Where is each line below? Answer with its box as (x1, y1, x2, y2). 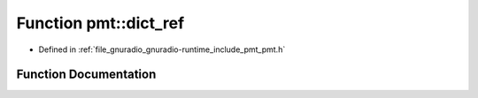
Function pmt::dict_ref (16, 13, 185, 33)
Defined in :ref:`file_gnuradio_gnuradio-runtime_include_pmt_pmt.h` (38, 44, 286, 55)
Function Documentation (16, 67, 157, 82)
